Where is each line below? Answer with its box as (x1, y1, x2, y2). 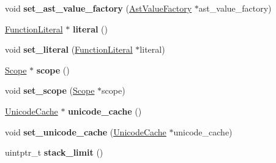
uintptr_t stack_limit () (5, 146, 103, 159)
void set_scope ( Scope (5, 84, 95, 97)
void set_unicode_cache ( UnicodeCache (5, 125, 166, 138)
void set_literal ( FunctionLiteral (5, 43, 133, 56)
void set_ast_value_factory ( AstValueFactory (5, 2, 192, 14)
